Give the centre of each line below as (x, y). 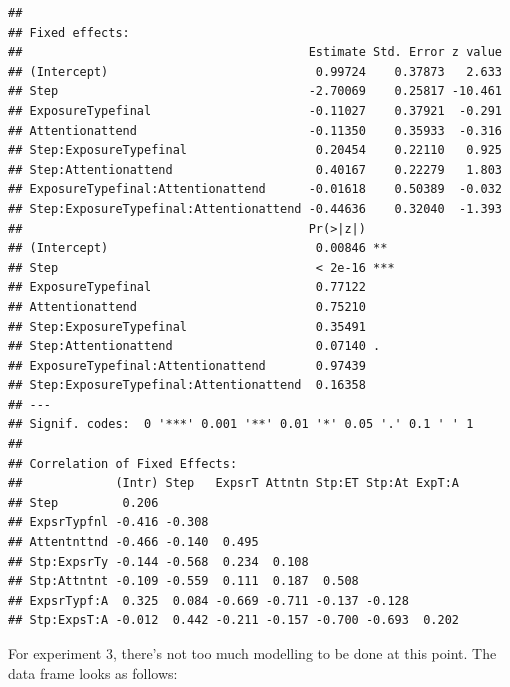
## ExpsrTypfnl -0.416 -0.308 (108, 522)
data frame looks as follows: (93, 672)
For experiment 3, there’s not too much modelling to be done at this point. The (252, 653)
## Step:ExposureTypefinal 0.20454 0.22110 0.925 (255, 150)
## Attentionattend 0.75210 (187, 306)
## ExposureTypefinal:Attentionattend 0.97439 (187, 365)
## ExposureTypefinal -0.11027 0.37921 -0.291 (255, 110)
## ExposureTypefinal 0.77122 (187, 287)
